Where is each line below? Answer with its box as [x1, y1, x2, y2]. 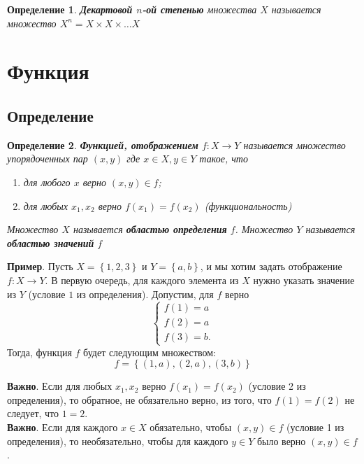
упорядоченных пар [7, 151, 88, 166]
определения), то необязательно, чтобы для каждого [7, 433, 228, 448]
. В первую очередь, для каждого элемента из [45, 272, 239, 287]
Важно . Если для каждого [7, 420, 118, 435]
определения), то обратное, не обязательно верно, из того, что [7, 392, 272, 407]
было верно [256, 433, 306, 448]
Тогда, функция [7, 344, 72, 359]
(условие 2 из [248, 379, 306, 393]
